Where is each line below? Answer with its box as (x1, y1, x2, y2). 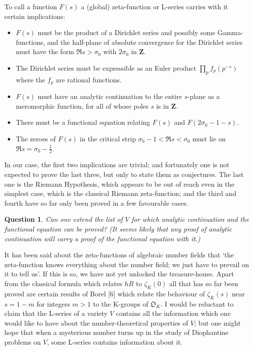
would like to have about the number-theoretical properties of (4, 317, 188, 328)
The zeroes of (16, 134, 56, 143)
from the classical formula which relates (4, 278, 123, 288)
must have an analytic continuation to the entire (37, 91, 182, 101)
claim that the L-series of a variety (4, 308, 108, 318)
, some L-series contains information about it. (47, 336, 183, 347)
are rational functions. (55, 74, 122, 84)
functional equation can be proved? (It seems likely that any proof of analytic (4, 223, 232, 233)
